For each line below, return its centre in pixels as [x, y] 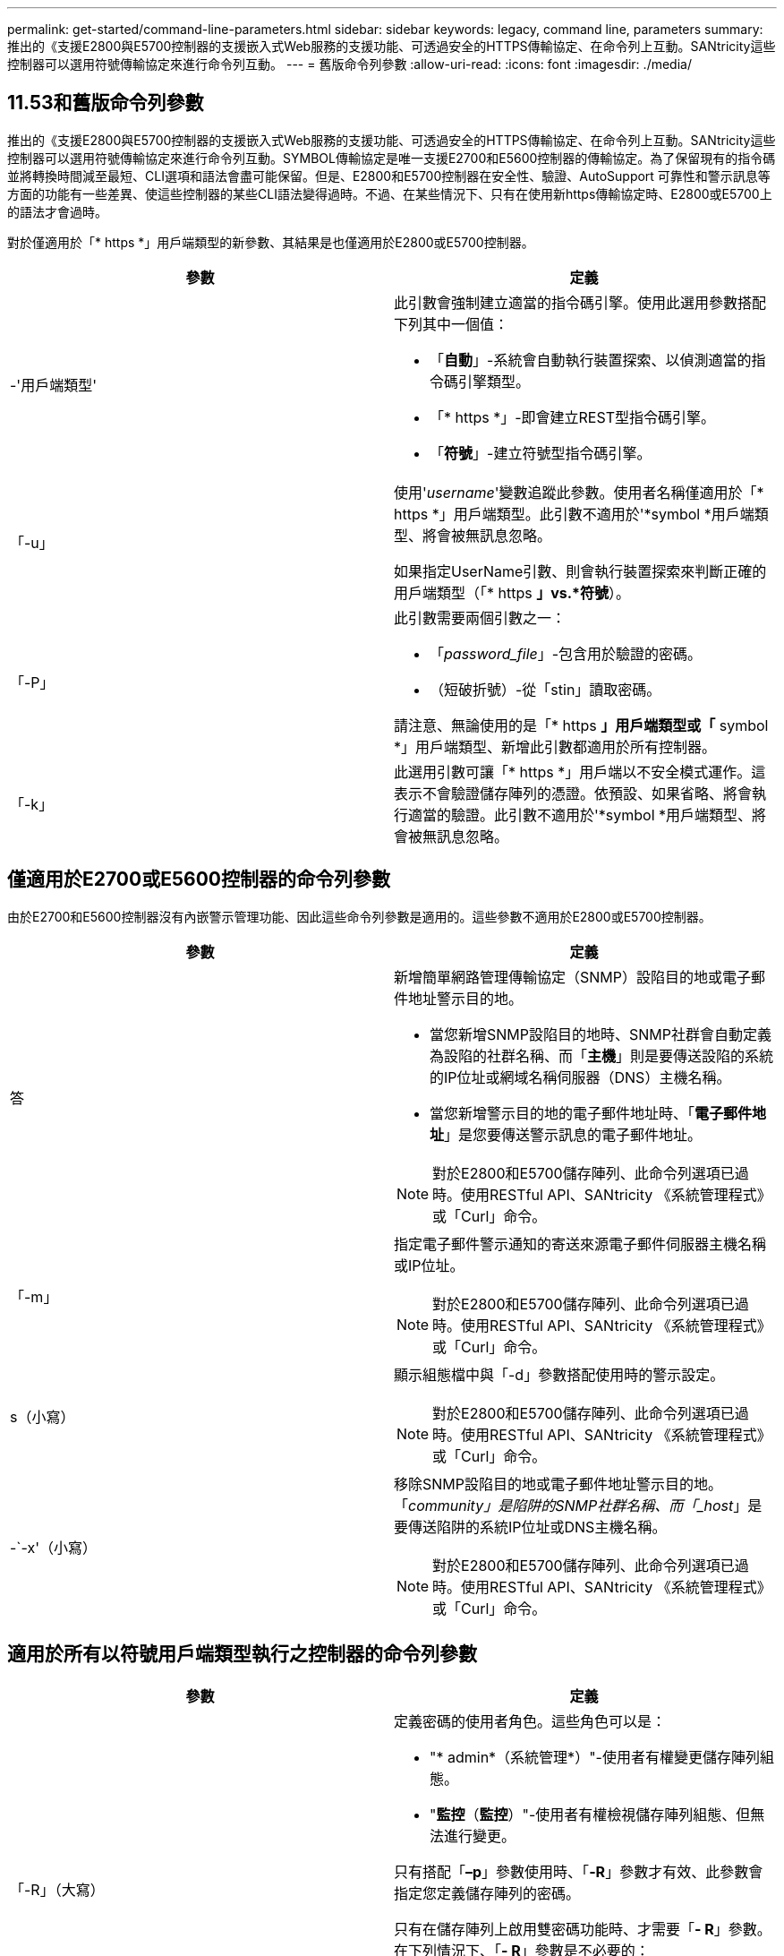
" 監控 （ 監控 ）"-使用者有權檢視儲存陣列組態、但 [590, 1814]
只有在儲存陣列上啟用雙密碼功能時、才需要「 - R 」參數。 [583, 1929]
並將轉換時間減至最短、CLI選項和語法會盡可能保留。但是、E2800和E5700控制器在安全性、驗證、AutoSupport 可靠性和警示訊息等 [389, 176]
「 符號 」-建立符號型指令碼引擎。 [541, 453]
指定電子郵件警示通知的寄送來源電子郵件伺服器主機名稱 [580, 1244]
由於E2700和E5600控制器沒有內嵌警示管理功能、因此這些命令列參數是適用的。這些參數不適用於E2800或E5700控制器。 [359, 916]
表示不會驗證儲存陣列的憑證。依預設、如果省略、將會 [573, 793]
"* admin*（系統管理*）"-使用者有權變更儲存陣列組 [602, 1757]
